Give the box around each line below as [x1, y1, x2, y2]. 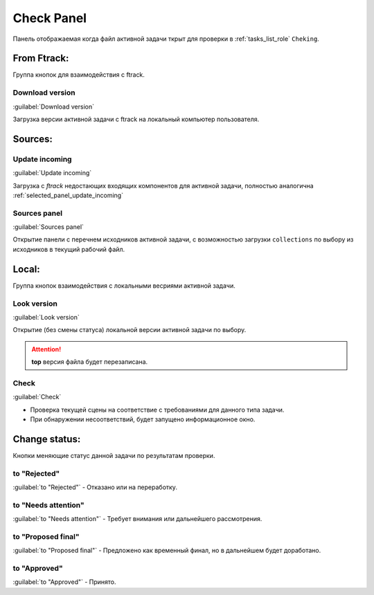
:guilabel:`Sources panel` [12, 223, 84, 231]
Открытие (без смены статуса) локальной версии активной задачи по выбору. [12, 326, 247, 334]
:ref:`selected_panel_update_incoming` [12, 191, 124, 199]
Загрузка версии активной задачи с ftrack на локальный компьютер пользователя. [12, 115, 260, 123]
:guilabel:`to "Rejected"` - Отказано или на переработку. [12, 483, 178, 491]
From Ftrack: [12, 53, 69, 64]
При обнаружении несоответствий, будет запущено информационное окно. [30, 415, 256, 423]
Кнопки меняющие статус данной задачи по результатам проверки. [12, 451, 215, 459]
